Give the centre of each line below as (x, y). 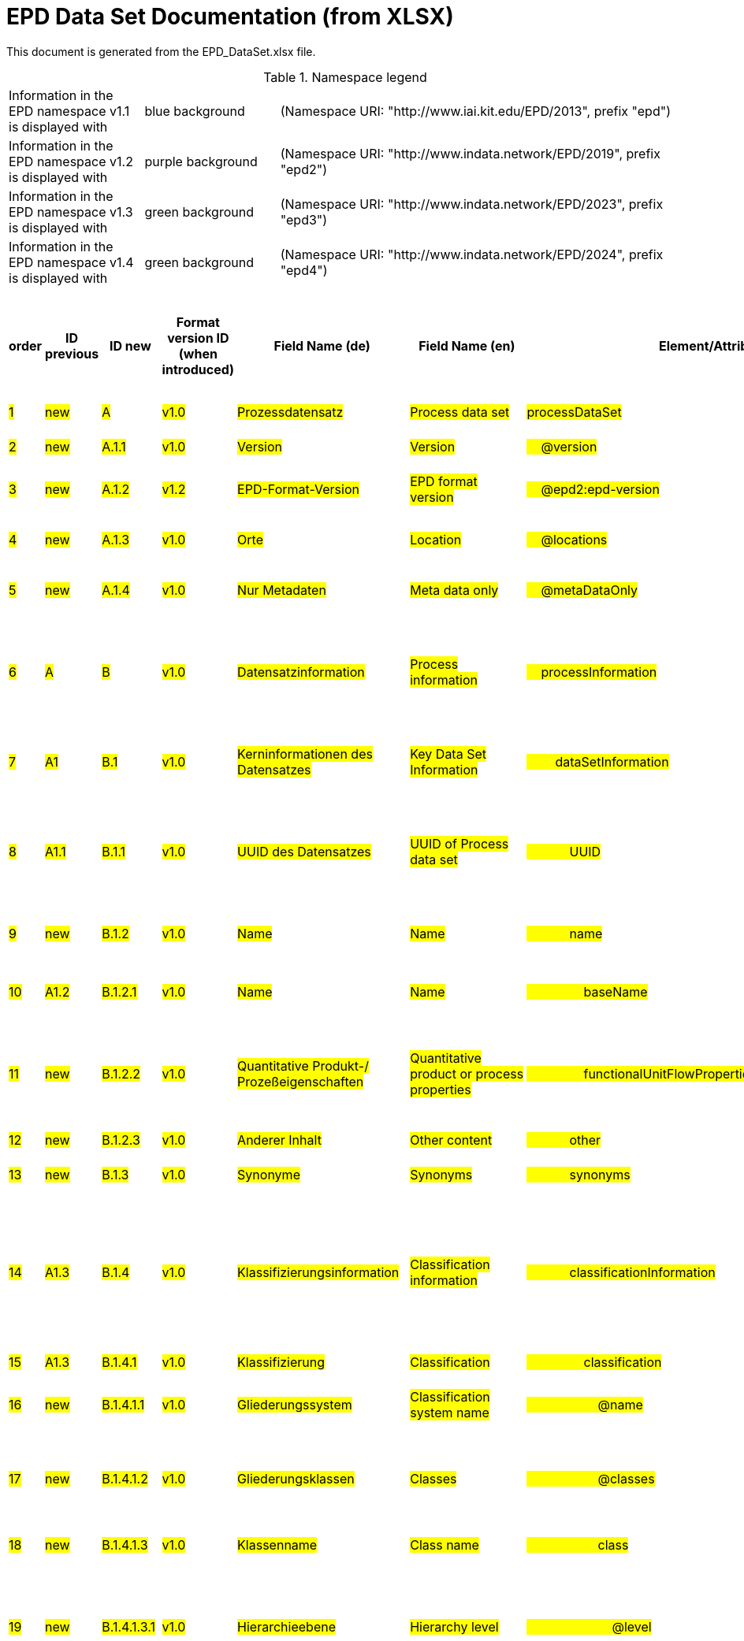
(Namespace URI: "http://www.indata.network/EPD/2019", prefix (470, 153)
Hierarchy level (454, 1626)
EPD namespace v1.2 (71, 161)
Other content (451, 1140)
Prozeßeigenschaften (301, 1081)
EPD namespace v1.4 (71, 262)
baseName (616, 991)
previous (72, 353)
